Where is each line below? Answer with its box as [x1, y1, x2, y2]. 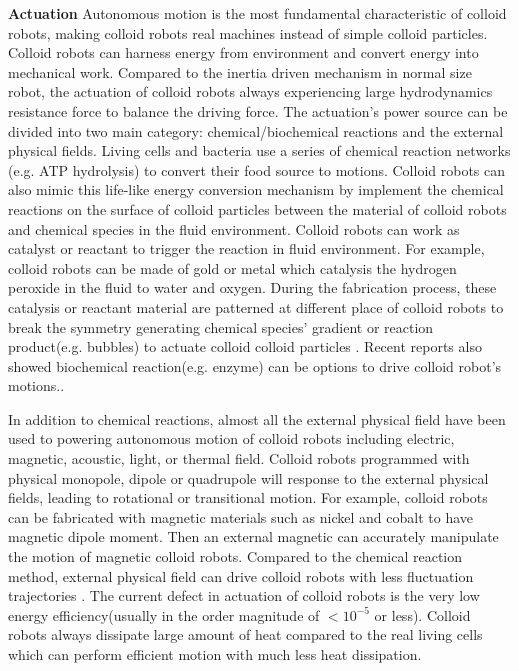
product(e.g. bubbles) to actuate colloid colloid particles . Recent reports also [8, 336, 482, 357]
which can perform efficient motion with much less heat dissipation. [8, 644, 422, 664]
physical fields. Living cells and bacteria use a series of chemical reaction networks [8, 140, 511, 161]
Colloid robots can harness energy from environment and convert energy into [8, 42, 479, 63]
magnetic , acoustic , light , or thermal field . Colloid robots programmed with [8, 448, 470, 469]
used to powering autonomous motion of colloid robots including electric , [8, 428, 455, 449]
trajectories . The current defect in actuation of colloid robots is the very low [8, 585, 480, 606]
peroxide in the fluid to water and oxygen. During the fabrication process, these [8, 277, 497, 298]
